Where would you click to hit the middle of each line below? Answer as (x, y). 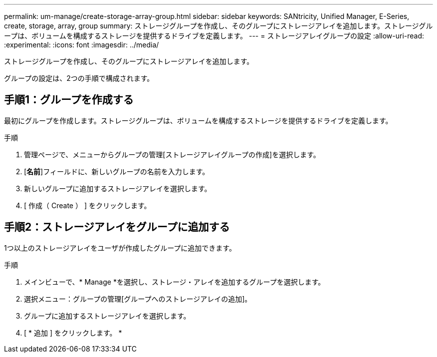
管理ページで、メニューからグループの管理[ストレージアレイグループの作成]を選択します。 (172, 154)
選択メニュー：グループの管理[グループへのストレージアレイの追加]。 (138, 299)
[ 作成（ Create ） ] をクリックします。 (88, 205)
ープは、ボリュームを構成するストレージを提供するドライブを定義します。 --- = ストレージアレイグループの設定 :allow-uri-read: (214, 36)
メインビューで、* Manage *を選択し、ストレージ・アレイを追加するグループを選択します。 (175, 282)
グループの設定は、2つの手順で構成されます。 (79, 78)
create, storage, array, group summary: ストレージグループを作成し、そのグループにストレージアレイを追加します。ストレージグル (218, 26)
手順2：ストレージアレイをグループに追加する (117, 227)
